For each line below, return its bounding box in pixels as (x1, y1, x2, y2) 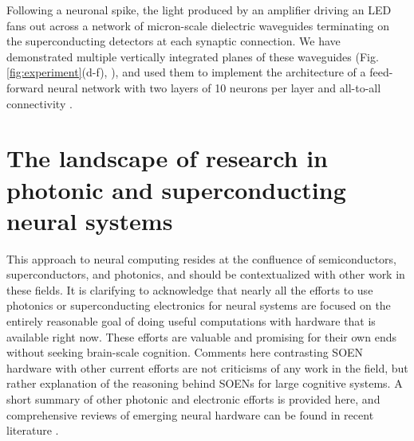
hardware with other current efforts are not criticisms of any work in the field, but (6, 359, 408, 376)
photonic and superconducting (6, 173, 346, 205)
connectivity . (6, 95, 73, 111)
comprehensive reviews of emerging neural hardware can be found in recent (6, 406, 374, 423)
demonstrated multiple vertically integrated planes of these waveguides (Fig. (6, 48, 379, 64)
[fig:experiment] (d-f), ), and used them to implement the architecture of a (6, 64, 366, 80)
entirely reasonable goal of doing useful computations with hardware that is (6, 313, 376, 330)
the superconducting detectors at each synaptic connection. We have (6, 33, 341, 49)
